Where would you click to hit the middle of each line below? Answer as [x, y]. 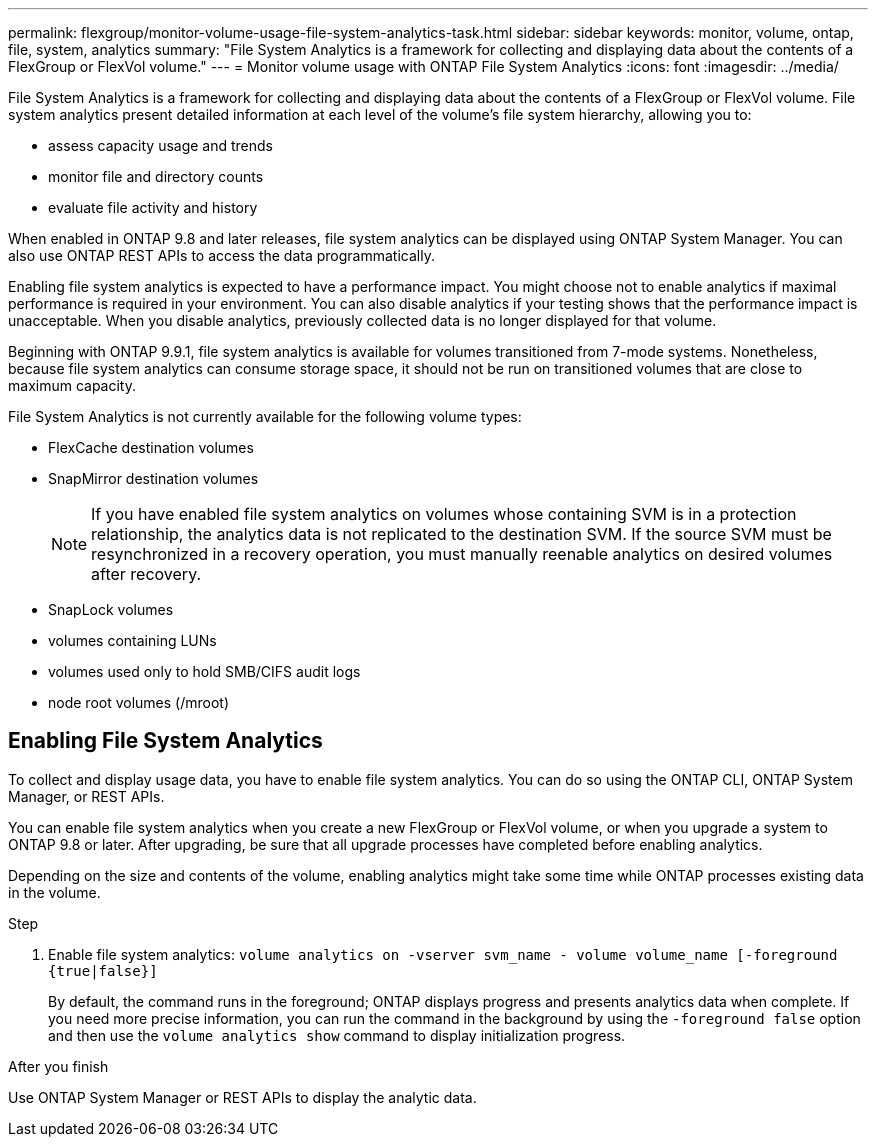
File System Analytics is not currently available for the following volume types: [265, 416]
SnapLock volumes [111, 609]
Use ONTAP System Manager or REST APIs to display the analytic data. [242, 1097]
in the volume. [54, 892]
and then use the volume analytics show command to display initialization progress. [337, 1035]
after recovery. [146, 574]
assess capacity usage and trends [161, 145]
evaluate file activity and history [153, 207]
